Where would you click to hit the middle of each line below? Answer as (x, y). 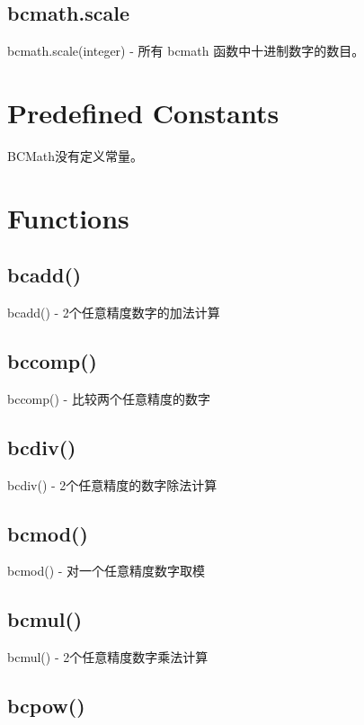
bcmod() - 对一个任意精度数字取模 (107, 571)
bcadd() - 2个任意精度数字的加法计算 (114, 313)
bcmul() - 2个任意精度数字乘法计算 (108, 657)
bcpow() (46, 706)
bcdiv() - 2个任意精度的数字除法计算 (112, 484)
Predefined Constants (143, 112)
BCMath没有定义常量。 (75, 155)
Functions (68, 217)
